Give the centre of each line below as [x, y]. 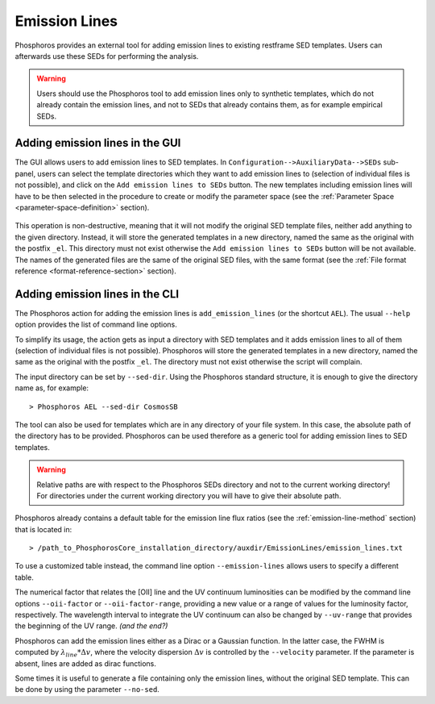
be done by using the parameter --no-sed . [87, 689]
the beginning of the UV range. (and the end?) [91, 626]
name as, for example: [52, 388]
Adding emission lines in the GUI [98, 143]
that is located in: [43, 529]
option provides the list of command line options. [96, 325]
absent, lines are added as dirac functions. [86, 663]
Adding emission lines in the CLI [97, 294]
